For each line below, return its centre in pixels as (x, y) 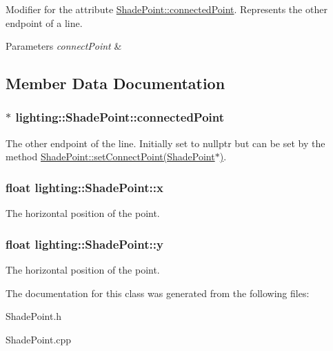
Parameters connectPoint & (64, 46)
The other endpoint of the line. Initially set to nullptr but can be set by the (165, 143)
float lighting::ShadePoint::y (84, 244)
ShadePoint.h (34, 316)
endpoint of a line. (44, 22)
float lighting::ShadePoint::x (84, 187)
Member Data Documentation (115, 83)
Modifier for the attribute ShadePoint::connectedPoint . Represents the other (166, 9)
